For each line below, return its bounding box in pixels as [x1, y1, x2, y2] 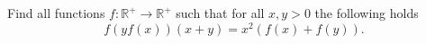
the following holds [314, 4, 419, 22]
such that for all [176, 4, 265, 22]
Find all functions [7, 4, 105, 22]
